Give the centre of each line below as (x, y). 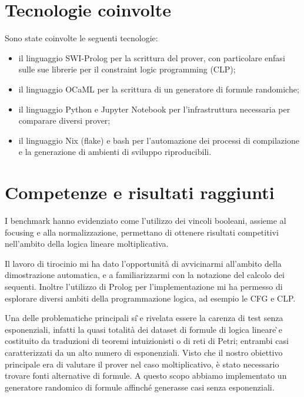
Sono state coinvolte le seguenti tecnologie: (81, 38)
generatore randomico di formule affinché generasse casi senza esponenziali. (140, 387)
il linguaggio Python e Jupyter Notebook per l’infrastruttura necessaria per (154, 109)
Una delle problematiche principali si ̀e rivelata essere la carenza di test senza (144, 318)
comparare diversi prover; (64, 120)
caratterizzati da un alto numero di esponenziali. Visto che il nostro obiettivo (144, 352)
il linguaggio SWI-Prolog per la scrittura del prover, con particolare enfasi (152, 57)
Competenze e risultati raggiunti (140, 192)
